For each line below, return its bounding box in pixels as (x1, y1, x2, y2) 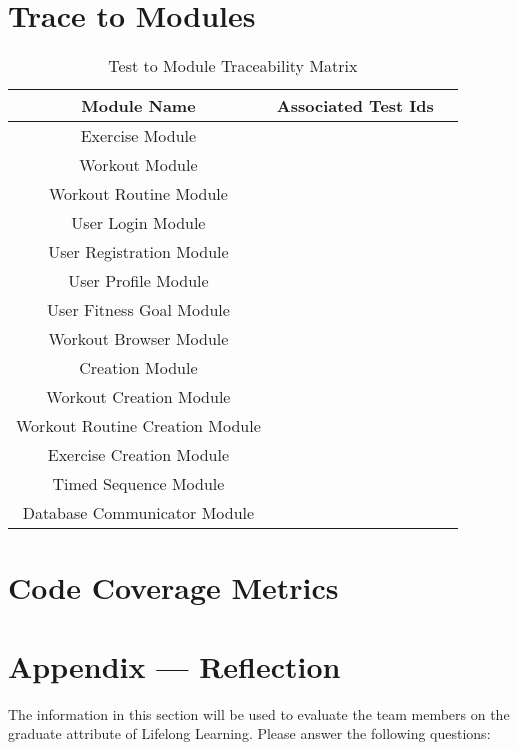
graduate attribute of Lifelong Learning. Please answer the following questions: (8, 723, 491, 744)
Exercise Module (80, 124, 197, 148)
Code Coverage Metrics (8, 567, 339, 608)
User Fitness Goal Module (46, 298, 230, 322)
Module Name (81, 94, 196, 118)
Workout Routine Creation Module (16, 414, 261, 438)
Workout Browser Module (48, 327, 229, 351)
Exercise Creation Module (47, 443, 230, 467)
